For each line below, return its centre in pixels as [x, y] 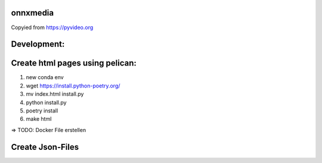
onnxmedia [32, 13]
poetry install [42, 111]
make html [39, 119]
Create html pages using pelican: [74, 63]
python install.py [46, 102]
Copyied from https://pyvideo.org [52, 27]
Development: [38, 44]
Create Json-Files [45, 147]
